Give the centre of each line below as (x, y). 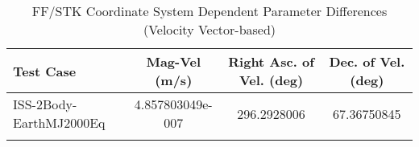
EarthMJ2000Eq (59, 122)
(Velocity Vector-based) (209, 29)
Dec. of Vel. (367, 61)
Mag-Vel (174, 61)
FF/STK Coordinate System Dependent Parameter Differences (209, 11)
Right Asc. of (271, 61)
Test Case (45, 71)
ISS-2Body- (45, 104)
